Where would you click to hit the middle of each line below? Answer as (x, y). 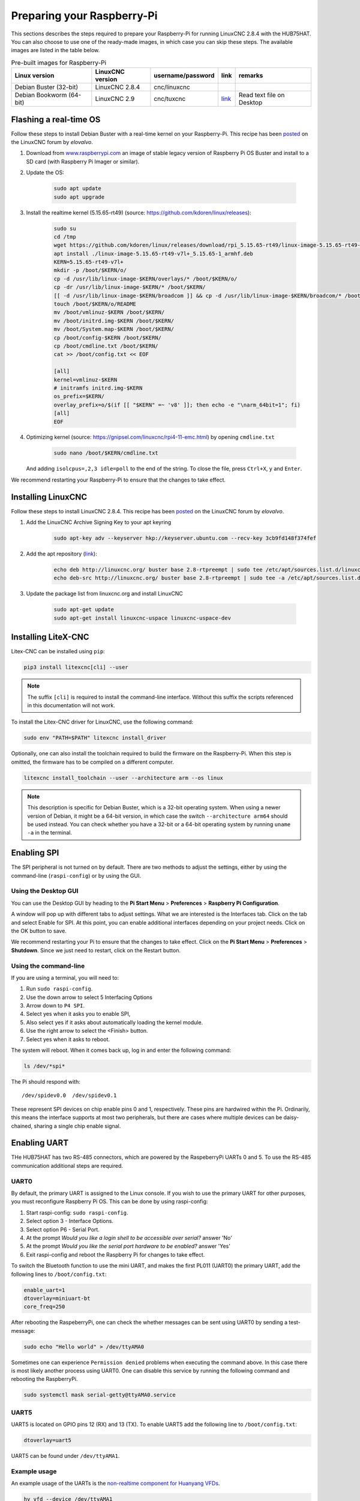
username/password (184, 76)
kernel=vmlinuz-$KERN (85, 379)
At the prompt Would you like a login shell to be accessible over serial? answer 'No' (129, 1237)
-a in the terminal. (49, 833)
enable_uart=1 (44, 1290)
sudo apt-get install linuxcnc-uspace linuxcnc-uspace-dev (142, 618)
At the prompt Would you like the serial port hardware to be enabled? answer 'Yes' (128, 1246)
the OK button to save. (39, 931)
